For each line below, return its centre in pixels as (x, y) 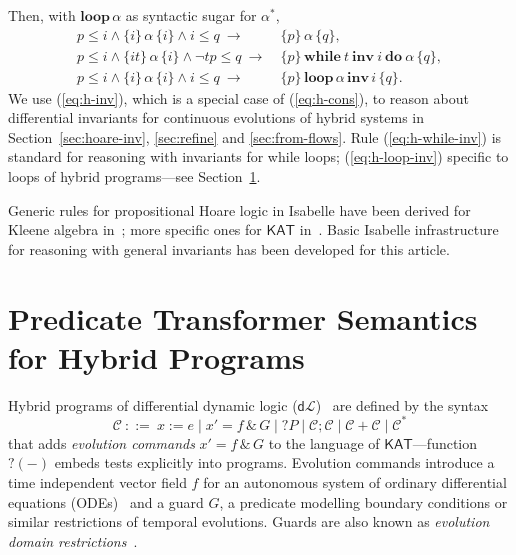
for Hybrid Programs (156, 356)
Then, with (42, 15)
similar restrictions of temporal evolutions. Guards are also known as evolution (249, 521)
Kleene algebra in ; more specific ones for (135, 229)
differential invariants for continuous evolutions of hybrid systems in (216, 117)
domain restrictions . (73, 540)
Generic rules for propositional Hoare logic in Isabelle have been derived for (239, 209)
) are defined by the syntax (402, 404)
